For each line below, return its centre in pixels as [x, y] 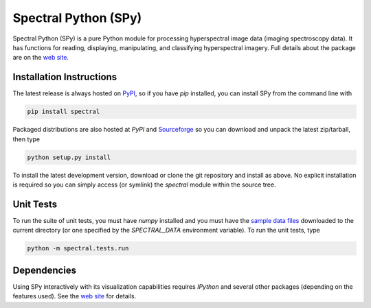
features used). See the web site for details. [75, 296]
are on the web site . [41, 58]
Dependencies [45, 270]
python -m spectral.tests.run [78, 248]
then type [26, 139]
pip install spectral [64, 112]
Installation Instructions [65, 77]
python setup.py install [69, 157]
